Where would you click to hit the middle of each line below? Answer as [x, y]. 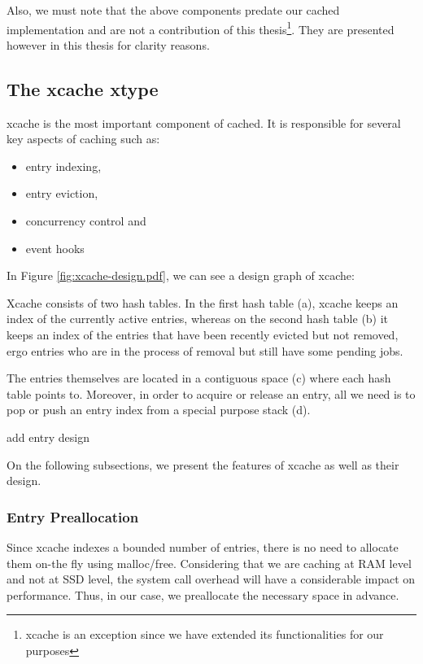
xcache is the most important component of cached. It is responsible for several [204, 122]
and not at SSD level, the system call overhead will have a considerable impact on [211, 579]
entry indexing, [63, 166]
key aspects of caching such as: [83, 139]
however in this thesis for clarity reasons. [108, 44]
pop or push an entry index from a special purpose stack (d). [159, 410]
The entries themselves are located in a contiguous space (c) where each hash [199, 378]
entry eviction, [62, 193]
